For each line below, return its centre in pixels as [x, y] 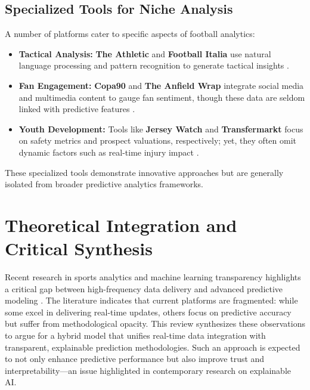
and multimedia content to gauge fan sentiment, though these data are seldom [162, 97]
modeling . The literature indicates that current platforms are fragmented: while [151, 300]
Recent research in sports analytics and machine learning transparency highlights [153, 277]
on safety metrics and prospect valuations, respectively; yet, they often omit [158, 140]
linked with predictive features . [77, 109]
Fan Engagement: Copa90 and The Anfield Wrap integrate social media [161, 85]
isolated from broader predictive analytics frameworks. [104, 184]
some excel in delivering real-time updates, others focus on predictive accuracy [148, 312]
